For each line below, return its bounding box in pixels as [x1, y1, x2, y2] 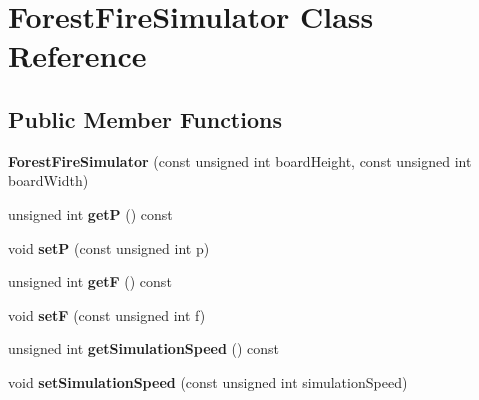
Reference [8, 35, 147, 76]
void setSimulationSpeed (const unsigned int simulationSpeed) [8, 371, 408, 392]
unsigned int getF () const [8, 271, 172, 292]
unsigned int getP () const [8, 203, 173, 224]
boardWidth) [8, 170, 89, 191]
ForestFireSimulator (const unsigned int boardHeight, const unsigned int [8, 150, 472, 171]
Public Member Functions [8, 103, 282, 134]
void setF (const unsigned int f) [8, 304, 206, 325]
